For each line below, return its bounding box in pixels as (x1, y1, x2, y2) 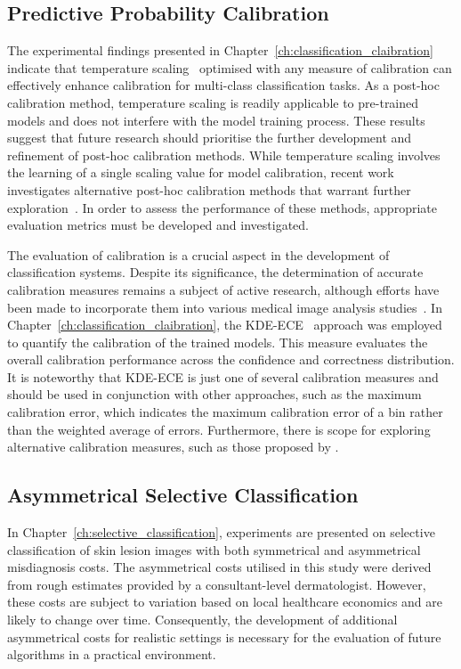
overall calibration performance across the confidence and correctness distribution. (7, 350, 455, 369)
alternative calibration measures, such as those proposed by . (7, 437, 339, 456)
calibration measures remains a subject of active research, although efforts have (7, 280, 440, 298)
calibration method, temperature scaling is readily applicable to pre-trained (7, 93, 419, 111)
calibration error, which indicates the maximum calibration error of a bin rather (7, 403, 443, 421)
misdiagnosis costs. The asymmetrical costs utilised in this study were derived (7, 558, 432, 576)
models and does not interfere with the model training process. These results (7, 110, 425, 129)
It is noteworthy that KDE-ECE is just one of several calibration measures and (7, 367, 439, 386)
